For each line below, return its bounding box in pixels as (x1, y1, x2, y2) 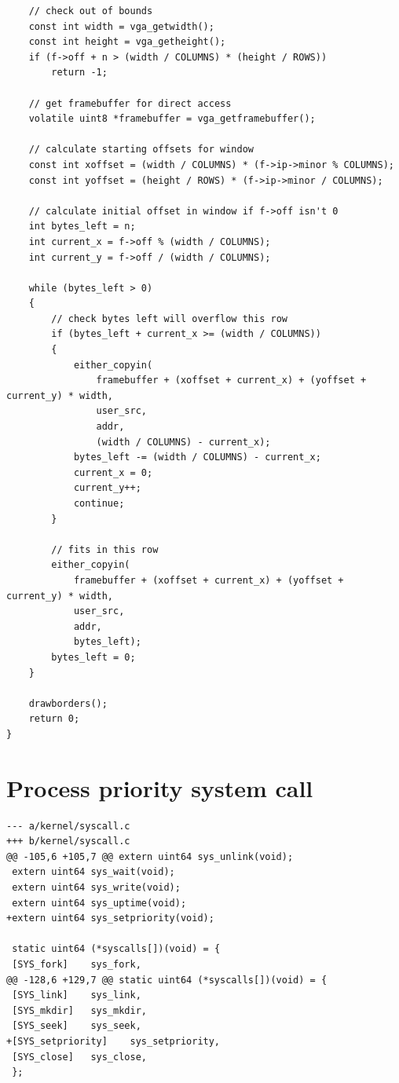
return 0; (28, 713, 80, 725)
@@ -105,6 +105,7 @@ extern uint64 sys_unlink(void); (6, 851, 294, 862)
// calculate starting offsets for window (28, 144, 254, 155)
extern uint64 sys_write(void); (12, 882, 181, 893)
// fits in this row (51, 543, 159, 555)
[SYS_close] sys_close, (12, 1051, 147, 1063)
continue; (73, 498, 125, 509)
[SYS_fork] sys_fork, (12, 958, 141, 970)
